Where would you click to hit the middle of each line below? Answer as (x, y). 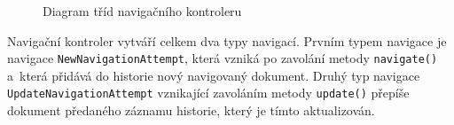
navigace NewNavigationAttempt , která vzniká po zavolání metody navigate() (223, 58)
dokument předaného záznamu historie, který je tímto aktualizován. (191, 110)
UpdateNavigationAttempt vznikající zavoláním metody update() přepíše (208, 93)
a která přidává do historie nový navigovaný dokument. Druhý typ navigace (214, 75)
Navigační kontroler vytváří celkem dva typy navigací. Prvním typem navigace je (227, 40)
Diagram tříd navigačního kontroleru (142, 11)
